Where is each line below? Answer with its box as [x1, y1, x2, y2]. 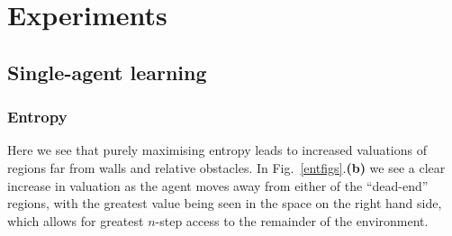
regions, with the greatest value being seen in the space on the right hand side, [7, 194, 442, 213]
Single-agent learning [7, 58, 207, 86]
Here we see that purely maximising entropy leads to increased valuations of [7, 141, 428, 159]
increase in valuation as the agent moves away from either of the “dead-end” [7, 176, 429, 195]
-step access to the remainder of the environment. [155, 211, 429, 230]
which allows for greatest [7, 211, 144, 230]
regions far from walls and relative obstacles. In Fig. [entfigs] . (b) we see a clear [7, 158, 446, 177]
